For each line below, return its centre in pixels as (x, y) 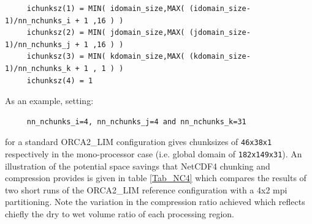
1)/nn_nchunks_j (38, 44)
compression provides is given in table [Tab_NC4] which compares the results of (156, 178)
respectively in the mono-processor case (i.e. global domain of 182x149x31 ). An (154, 154)
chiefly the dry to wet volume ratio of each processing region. (120, 214)
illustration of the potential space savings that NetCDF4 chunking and (138, 166)
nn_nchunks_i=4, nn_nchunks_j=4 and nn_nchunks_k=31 (136, 121)
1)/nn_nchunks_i (38, 21)
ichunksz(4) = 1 (60, 80)
